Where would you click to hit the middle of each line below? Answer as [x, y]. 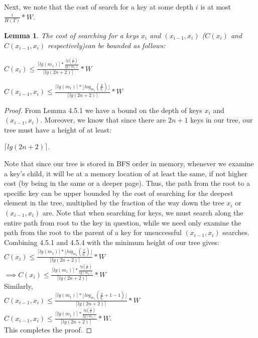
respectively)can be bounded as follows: [107, 45]
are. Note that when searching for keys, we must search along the [143, 212]
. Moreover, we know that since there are [103, 120]
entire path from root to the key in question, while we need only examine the [123, 222]
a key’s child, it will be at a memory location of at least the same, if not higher [126, 173]
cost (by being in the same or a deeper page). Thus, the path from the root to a [127, 183]
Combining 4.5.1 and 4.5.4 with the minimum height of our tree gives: [112, 242]
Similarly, [19, 286]
